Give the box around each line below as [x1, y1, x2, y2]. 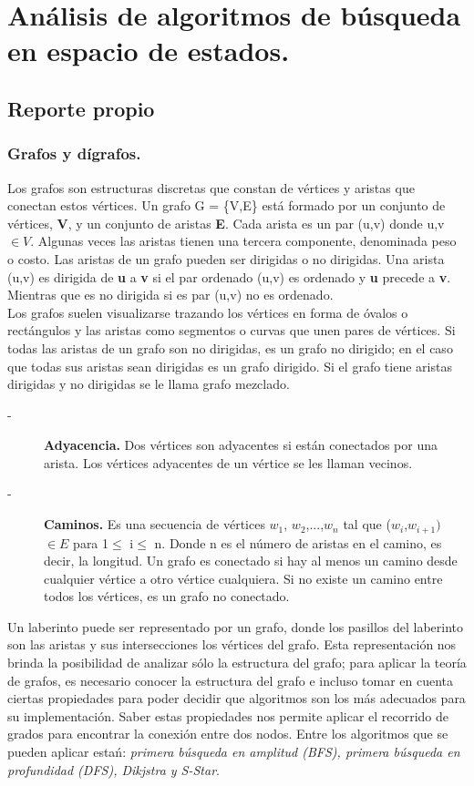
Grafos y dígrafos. [7, 142, 141, 165]
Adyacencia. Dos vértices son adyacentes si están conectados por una [44, 435, 438, 454]
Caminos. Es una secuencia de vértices [44, 515, 265, 534]
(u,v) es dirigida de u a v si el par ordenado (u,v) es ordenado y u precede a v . [7, 267, 451, 286]
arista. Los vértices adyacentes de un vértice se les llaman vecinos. [44, 453, 413, 472]
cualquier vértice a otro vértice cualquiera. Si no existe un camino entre [44, 568, 443, 587]
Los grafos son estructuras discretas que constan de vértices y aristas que [7, 178, 415, 197]
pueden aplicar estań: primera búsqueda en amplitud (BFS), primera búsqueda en [7, 742, 460, 761]
